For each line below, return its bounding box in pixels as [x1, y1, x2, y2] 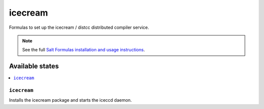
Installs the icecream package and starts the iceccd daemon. [9, 97, 132, 103]
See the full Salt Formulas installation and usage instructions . [22, 47, 145, 53]
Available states [9, 62, 59, 70]
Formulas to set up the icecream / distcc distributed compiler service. [9, 24, 149, 30]
